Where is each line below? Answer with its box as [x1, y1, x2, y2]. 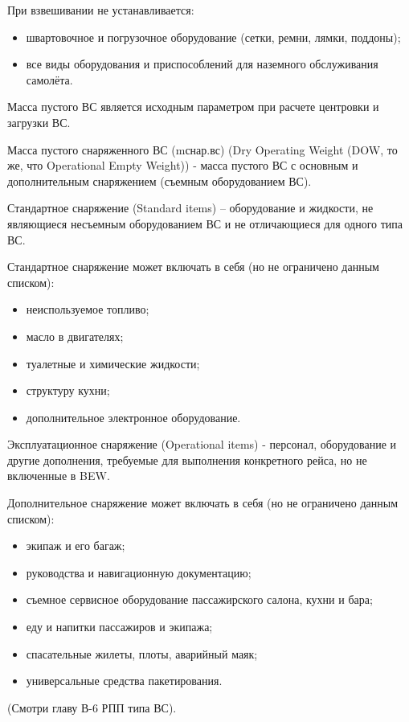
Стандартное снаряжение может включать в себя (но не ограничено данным [7, 258, 379, 275]
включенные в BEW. [7, 467, 110, 484]
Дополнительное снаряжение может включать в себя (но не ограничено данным [7, 494, 399, 511]
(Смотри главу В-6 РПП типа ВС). [7, 699, 177, 716]
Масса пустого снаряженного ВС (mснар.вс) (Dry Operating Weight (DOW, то [7, 141, 398, 158]
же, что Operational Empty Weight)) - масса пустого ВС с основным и [7, 157, 358, 174]
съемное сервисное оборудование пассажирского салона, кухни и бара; [26, 591, 373, 608]
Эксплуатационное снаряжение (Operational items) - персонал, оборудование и [7, 436, 397, 453]
